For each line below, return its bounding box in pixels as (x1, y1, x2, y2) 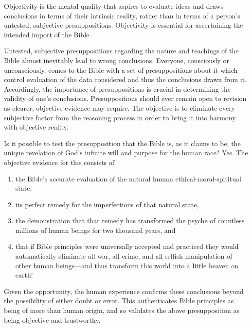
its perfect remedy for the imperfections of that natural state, (15, 199, 199, 209)
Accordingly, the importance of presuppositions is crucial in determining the (4, 83, 231, 94)
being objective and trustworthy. (4, 314, 101, 325)
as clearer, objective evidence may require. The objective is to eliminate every (4, 102, 235, 113)
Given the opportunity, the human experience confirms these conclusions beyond (4, 286, 244, 296)
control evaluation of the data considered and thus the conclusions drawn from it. (4, 74, 247, 84)
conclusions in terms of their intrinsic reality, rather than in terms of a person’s (4, 10, 240, 20)
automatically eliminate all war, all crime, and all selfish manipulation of (15, 251, 233, 261)
